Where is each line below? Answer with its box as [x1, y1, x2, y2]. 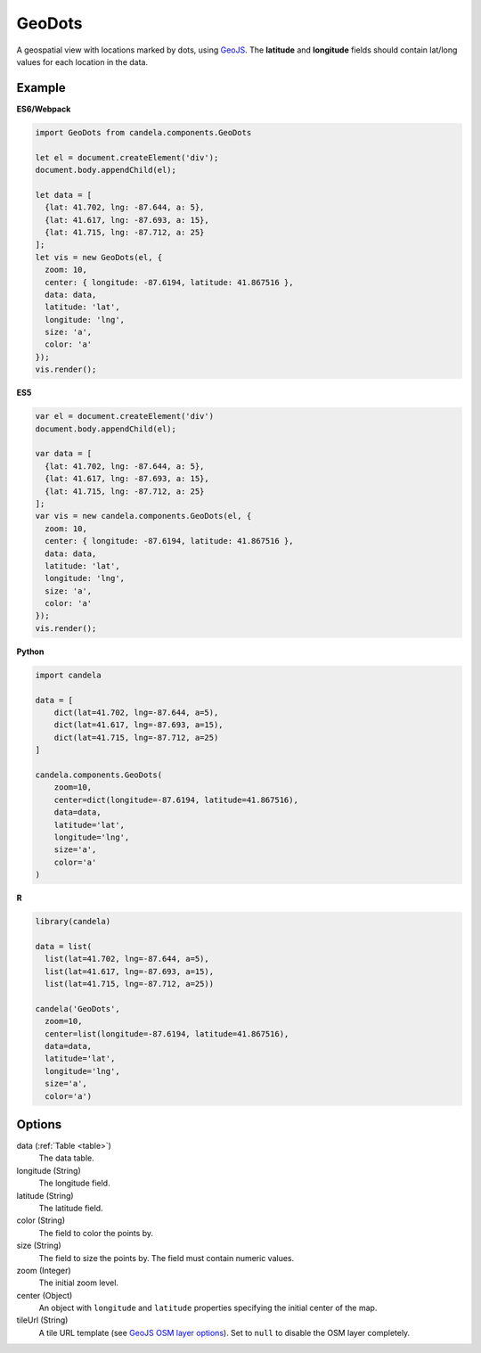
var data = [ [35, 448, 93, 459]
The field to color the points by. [38, 1227, 154, 1238]
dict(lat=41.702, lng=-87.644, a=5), [53, 708, 219, 717]
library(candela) [35, 916, 111, 927]
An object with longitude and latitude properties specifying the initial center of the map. [38, 1302, 378, 1314]
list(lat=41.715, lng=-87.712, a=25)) [45, 979, 214, 988]
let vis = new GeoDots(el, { [35, 252, 163, 262]
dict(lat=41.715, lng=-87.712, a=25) [53, 732, 219, 742]
